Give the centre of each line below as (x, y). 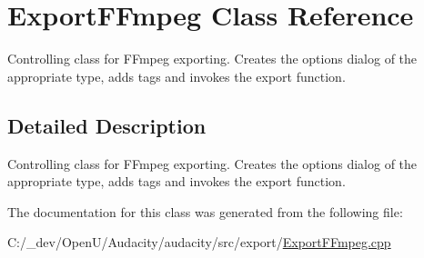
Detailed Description (107, 125)
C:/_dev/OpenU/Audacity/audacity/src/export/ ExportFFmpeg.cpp (199, 242)
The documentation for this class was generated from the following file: (205, 211)
